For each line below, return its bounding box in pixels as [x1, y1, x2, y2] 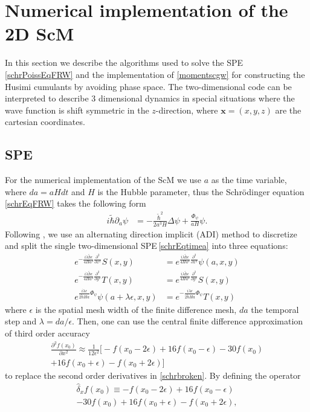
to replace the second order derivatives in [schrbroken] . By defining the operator [5, 369, 301, 381]
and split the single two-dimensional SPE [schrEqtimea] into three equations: [5, 239, 288, 252]
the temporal [251, 303, 299, 315]
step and [5, 315, 37, 327]
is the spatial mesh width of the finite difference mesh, [35, 303, 237, 315]
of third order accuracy [5, 326, 90, 339]
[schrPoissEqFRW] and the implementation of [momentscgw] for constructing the [5, 68, 305, 80]
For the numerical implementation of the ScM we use [5, 173, 202, 186]
